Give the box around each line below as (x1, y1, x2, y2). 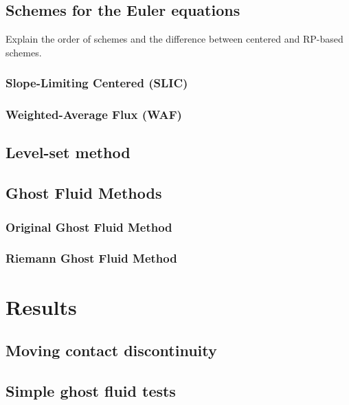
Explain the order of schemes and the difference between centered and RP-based (5, 32, 344, 46)
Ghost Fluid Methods (5, 182, 162, 204)
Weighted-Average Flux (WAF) (5, 106, 182, 123)
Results (5, 292, 77, 320)
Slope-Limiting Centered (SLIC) (5, 74, 188, 91)
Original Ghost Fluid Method (5, 218, 172, 235)
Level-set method (5, 142, 131, 163)
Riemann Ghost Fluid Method (5, 250, 177, 267)
